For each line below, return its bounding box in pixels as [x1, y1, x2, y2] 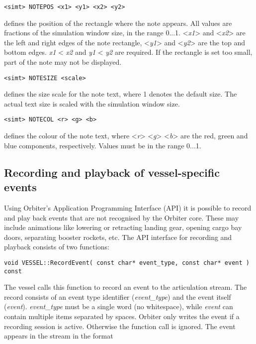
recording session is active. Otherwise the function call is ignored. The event [4, 321, 236, 331]
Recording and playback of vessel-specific [4, 164, 220, 180]
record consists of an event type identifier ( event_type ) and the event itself [4, 291, 231, 302]
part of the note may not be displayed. [4, 57, 122, 67]
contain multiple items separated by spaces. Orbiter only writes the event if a [4, 311, 240, 321]
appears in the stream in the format [4, 331, 113, 341]
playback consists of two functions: [4, 241, 109, 252]
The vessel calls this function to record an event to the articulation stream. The [4, 282, 247, 292]
